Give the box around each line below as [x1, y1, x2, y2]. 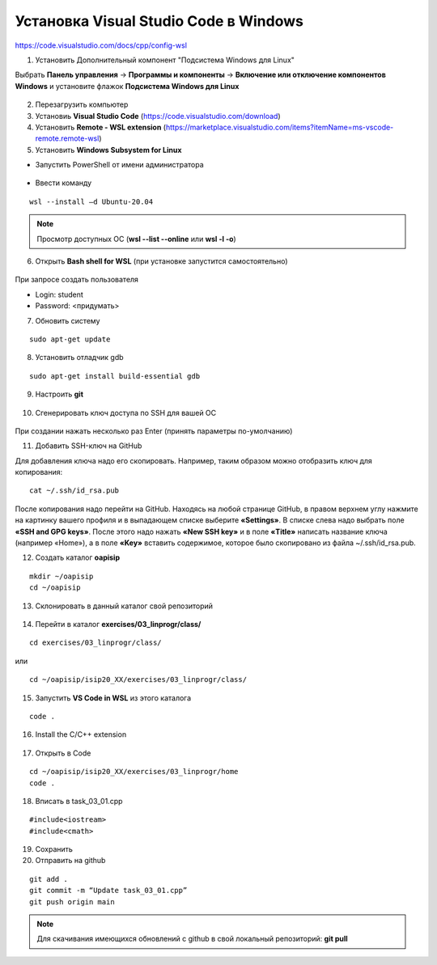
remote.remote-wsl [35, 133, 100, 143]
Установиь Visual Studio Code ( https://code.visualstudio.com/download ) [35, 111, 281, 121]
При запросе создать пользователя [15, 275, 139, 285]
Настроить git [35, 389, 84, 400]
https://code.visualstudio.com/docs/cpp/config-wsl [15, 40, 188, 50]
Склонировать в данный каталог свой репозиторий [35, 601, 214, 611]
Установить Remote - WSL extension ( [35, 122, 166, 132]
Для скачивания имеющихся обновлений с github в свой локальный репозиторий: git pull [36, 934, 348, 944]
